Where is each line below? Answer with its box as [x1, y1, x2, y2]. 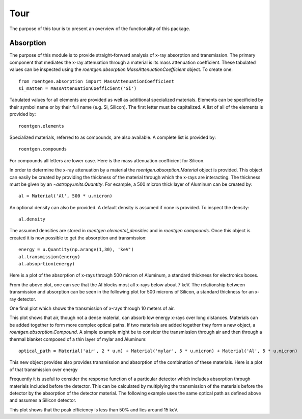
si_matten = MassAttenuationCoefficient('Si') [18, 86, 137, 91]
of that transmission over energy [9, 366, 78, 373]
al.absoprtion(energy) [18, 261, 75, 267]
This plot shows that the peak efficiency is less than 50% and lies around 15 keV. [9, 406, 178, 413]
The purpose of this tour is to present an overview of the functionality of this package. [9, 26, 190, 32]
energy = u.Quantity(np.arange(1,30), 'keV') [18, 247, 134, 253]
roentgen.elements [18, 123, 65, 129]
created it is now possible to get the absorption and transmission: [9, 235, 147, 241]
